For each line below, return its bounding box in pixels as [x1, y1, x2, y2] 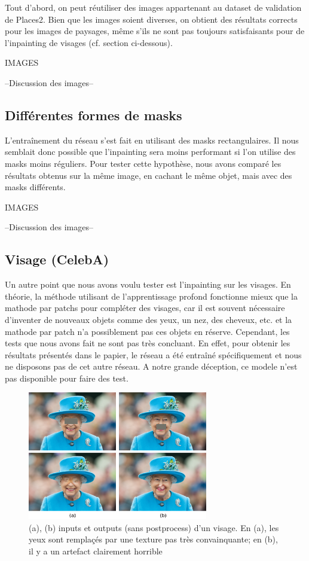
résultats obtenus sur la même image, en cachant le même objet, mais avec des [5, 169, 292, 181]
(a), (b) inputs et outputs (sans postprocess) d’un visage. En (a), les [29, 521, 279, 533]
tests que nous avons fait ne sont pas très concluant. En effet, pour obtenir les [5, 337, 290, 349]
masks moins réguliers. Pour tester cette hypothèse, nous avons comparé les [5, 157, 282, 169]
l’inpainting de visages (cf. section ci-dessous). [5, 36, 173, 48]
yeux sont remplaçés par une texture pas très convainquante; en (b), [29, 533, 278, 545]
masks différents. [5, 181, 66, 193]
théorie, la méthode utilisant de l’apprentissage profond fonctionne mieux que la [5, 289, 298, 302]
